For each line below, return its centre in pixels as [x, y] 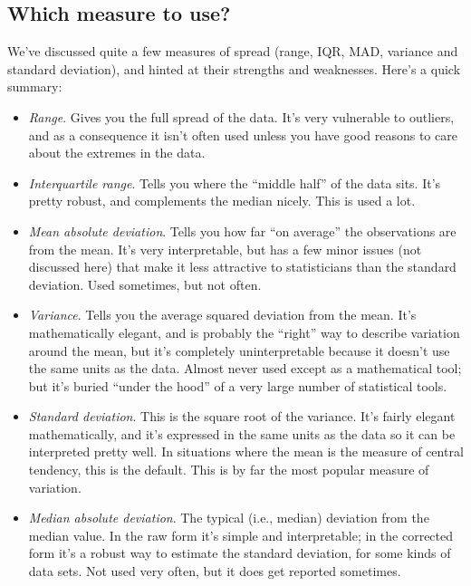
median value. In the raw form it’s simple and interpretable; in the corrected [241, 535]
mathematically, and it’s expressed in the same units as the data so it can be [242, 433]
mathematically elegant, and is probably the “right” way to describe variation [244, 332]
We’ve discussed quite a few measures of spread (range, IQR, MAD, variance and [233, 51]
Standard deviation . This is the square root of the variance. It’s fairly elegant [242, 416]
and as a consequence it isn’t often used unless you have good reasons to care [243, 134]
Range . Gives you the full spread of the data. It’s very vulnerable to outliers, [241, 116]
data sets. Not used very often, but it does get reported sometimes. [215, 571]
